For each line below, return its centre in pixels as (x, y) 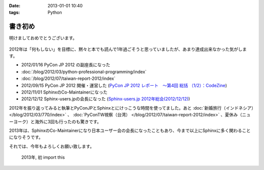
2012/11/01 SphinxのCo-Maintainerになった (64, 92)
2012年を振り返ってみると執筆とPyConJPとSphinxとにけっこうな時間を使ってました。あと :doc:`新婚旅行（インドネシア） (131, 108)
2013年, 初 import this (43, 157)
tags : (14, 13)
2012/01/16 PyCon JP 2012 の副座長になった (66, 65)
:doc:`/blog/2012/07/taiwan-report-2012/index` (68, 78)
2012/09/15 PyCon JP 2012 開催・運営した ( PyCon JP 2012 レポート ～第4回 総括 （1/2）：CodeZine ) (124, 85)
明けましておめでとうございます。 (43, 38)
